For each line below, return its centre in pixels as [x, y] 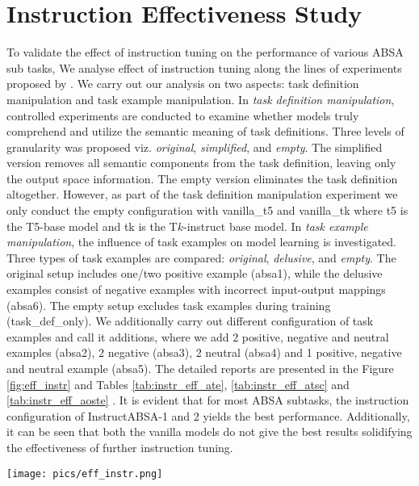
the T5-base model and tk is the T [92, 226]
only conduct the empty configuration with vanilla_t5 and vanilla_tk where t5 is [207, 210]
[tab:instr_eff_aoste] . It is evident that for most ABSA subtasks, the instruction [208, 400]
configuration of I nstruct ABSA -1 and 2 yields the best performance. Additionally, [208, 415]
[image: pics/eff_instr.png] [85, 473]
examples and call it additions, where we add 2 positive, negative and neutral [198, 336]
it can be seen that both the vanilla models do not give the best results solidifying [209, 432]
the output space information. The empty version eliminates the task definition [202, 178]
